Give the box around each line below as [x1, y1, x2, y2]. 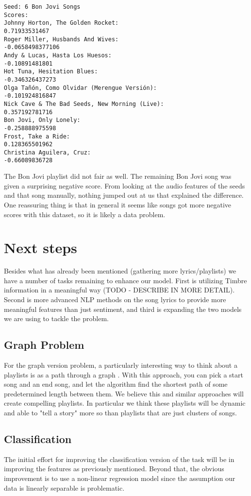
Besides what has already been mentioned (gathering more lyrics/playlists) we [4, 266, 236, 276]
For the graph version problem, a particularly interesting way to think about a [4, 359, 237, 370]
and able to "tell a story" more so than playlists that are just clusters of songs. [4, 407, 237, 417]
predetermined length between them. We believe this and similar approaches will [4, 388, 244, 398]
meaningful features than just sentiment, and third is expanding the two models [4, 304, 242, 314]
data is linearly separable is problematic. [4, 482, 125, 493]
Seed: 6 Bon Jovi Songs [4, 3, 81, 10]
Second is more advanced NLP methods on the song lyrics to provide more [4, 294, 226, 304]
